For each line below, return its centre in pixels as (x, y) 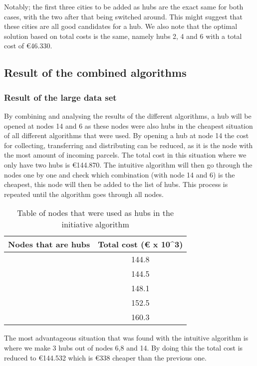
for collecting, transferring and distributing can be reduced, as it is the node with (128, 145)
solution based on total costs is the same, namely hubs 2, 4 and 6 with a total (123, 36)
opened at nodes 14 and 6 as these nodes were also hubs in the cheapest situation (128, 125)
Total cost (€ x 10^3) (140, 244)
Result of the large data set (60, 97)
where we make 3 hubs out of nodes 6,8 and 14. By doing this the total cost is (124, 347)
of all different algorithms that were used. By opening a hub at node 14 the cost (127, 135)
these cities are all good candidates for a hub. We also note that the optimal (121, 26)
